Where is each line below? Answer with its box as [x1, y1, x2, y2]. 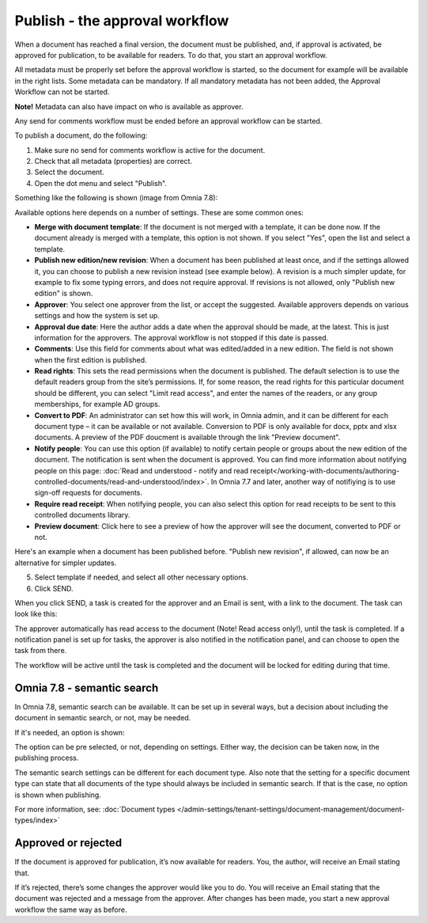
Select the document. [34, 167, 104, 177]
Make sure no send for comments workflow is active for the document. [34, 145, 266, 154]
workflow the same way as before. [14, 905, 127, 914]
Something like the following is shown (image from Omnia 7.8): [14, 193, 218, 203]
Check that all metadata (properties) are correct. [34, 157, 193, 166]
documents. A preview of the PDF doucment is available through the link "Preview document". [34, 432, 341, 443]
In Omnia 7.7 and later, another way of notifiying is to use [210, 477, 395, 486]
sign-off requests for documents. [34, 488, 142, 498]
